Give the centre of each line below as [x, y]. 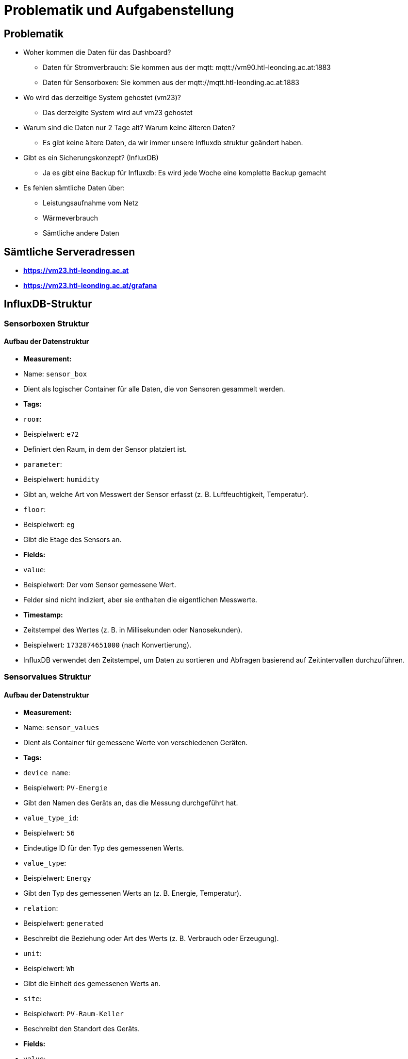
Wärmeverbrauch [71, 218]
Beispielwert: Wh [49, 968]
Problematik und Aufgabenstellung [119, 10]
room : [33, 419]
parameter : [43, 464]
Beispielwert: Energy [57, 878]
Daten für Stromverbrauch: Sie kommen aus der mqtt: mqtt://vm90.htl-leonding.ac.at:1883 [187, 68]
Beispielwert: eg [49, 525]
